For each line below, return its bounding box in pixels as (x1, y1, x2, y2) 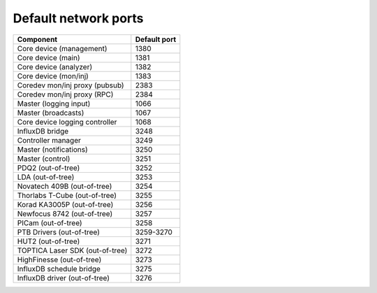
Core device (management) (17, 43, 108, 53)
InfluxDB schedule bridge (17, 264, 101, 273)
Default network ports (13, 10, 144, 26)
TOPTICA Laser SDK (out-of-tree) (17, 245, 128, 255)
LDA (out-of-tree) (17, 172, 75, 182)
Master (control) (17, 154, 71, 164)
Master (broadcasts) (17, 108, 84, 117)
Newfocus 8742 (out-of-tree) (17, 208, 113, 218)
